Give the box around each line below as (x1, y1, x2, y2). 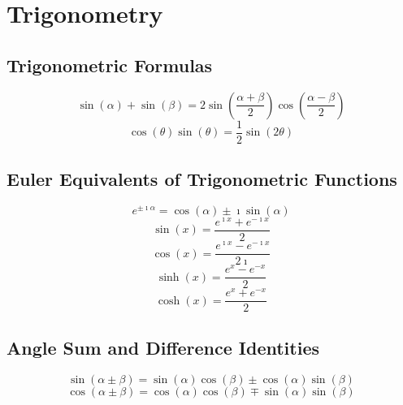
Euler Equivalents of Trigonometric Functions (6, 166, 397, 192)
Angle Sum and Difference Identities (6, 334, 319, 360)
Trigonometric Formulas (6, 52, 213, 77)
